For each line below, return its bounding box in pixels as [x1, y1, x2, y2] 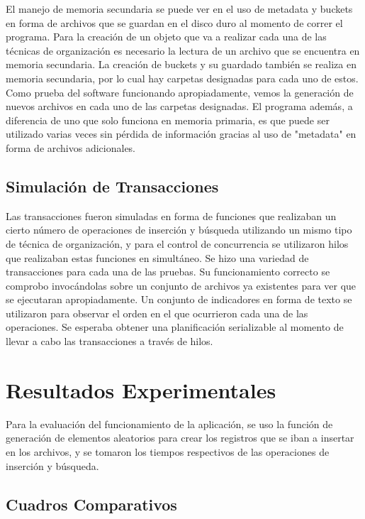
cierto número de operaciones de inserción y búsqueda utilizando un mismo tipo [6, 222, 352, 237]
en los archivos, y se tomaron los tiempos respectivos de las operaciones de [6, 444, 330, 459]
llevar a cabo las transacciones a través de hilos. [6, 334, 213, 349]
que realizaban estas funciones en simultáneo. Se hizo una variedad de [6, 250, 309, 265]
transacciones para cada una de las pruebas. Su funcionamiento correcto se [6, 264, 330, 279]
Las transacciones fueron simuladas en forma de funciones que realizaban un [6, 208, 337, 223]
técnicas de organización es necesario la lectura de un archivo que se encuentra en [6, 43, 360, 58]
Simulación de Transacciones [6, 175, 219, 197]
